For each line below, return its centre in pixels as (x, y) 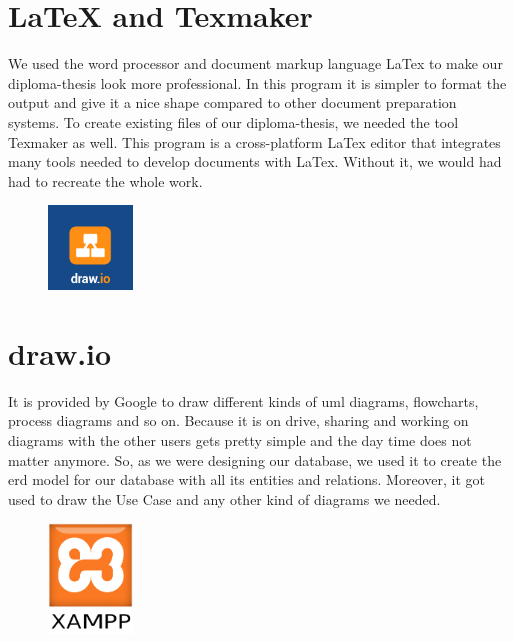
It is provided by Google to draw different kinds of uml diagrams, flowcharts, (243, 400)
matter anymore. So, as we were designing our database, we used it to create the (255, 459)
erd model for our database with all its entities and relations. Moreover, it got (246, 479)
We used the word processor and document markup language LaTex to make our (255, 63)
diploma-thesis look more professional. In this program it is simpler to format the (257, 82)
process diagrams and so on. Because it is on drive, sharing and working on (238, 420)
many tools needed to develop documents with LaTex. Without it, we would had (255, 161)
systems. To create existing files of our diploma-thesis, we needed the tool (233, 121)
